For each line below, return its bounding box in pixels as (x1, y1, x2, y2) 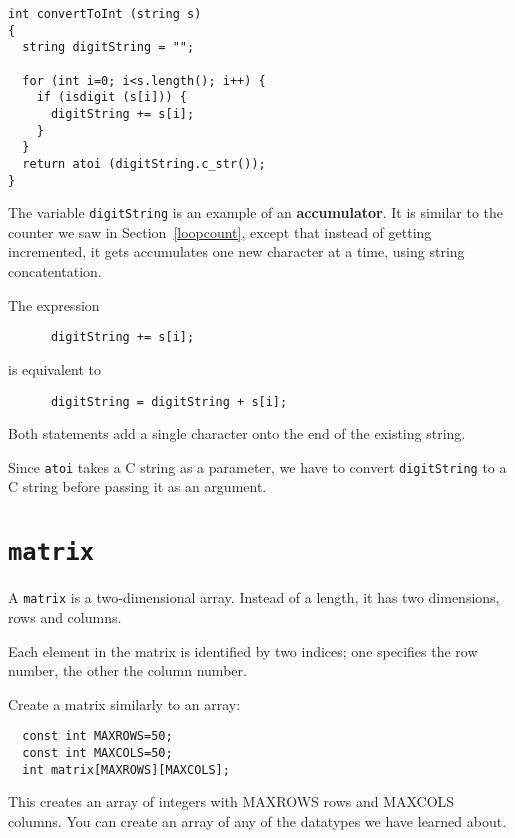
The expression (8, 294, 100, 315)
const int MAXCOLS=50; (22, 745, 173, 760)
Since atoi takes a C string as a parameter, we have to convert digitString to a (8, 456, 507, 477)
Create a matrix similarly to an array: (8, 693, 241, 714)
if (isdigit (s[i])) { (36, 90, 187, 105)
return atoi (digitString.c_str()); (22, 156, 266, 171)
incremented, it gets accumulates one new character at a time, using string (8, 241, 465, 262)
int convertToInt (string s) (8, 7, 202, 21)
